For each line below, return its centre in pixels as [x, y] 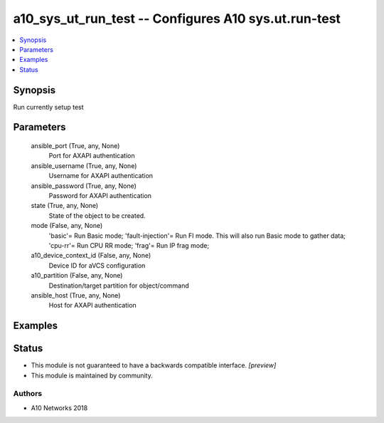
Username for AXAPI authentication [101, 176]
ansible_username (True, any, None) [84, 166]
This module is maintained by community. [92, 375]
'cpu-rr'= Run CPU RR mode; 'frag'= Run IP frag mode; [129, 245]
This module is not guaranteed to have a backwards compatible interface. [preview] [154, 365]
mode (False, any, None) [67, 226]
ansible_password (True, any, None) [84, 186]
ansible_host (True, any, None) [76, 295]
